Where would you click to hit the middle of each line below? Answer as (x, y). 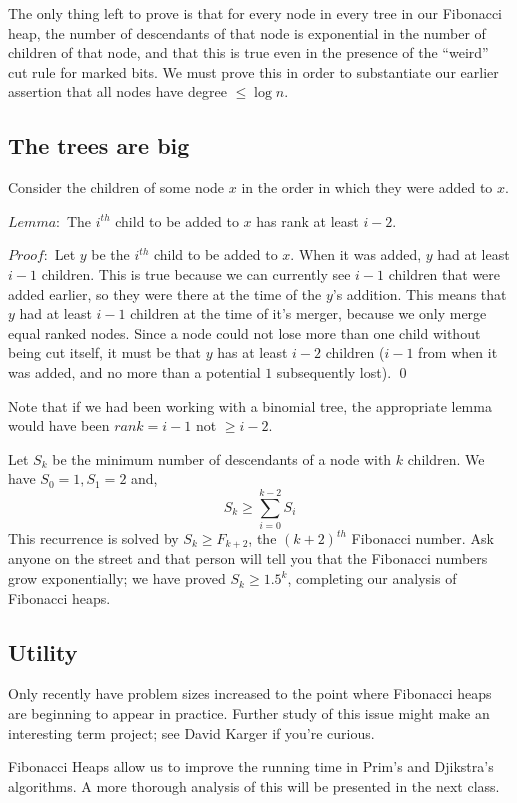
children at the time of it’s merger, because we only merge (308, 313)
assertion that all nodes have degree (117, 91)
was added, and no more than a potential (134, 371)
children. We (446, 458)
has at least (252, 352)
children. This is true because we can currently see (196, 273)
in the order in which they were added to (367, 187)
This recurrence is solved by (93, 538)
